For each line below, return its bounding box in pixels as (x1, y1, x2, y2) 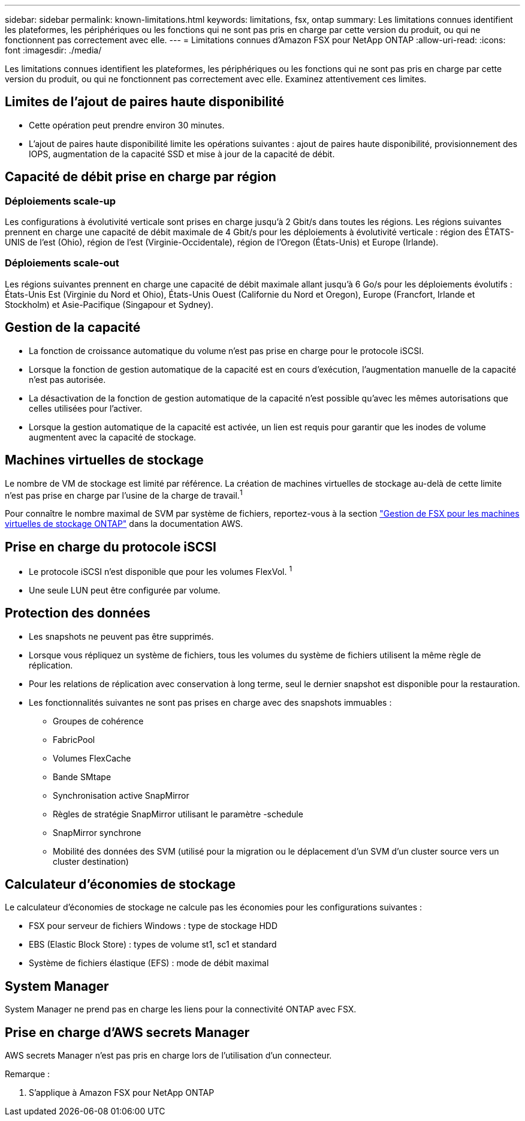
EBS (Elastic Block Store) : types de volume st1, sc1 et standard (29, 939, 277, 950)
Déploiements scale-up (5, 194, 116, 207)
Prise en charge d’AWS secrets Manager (5, 1024, 250, 1040)
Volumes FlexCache (53, 753, 131, 763)
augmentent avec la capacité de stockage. (29, 431, 197, 442)
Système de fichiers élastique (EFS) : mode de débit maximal (29, 958, 269, 969)
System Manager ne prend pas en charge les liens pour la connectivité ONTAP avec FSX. (5, 1004, 357, 1015)
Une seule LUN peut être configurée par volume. (29, 585, 221, 595)
